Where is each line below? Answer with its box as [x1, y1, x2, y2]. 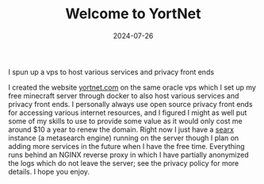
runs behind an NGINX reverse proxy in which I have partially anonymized [8, 150, 249, 159]
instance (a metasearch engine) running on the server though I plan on [8, 132, 239, 143]
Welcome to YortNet [65, 5, 201, 23]
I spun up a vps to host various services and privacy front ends [8, 67, 215, 76]
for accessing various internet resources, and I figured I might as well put [8, 108, 247, 117]
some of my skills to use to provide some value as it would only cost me [8, 116, 243, 125]
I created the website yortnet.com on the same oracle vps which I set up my [8, 82, 256, 92]
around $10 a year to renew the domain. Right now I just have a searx [8, 125, 234, 134]
